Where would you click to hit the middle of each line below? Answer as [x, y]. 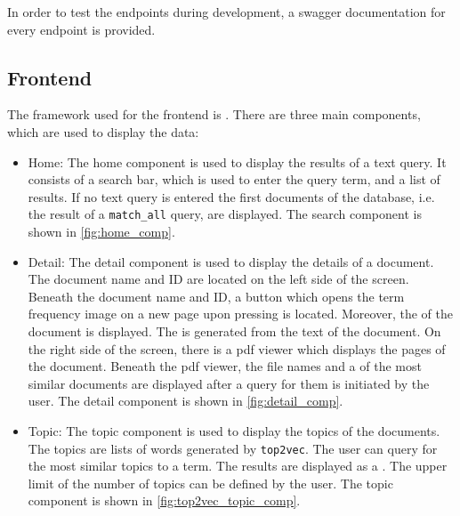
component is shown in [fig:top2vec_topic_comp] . [164, 500]
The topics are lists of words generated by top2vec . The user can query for [233, 448]
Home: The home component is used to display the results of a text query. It [237, 161]
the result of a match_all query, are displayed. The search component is [225, 214]
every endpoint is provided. [81, 29]
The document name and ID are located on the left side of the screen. [218, 279]
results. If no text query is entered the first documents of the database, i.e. [231, 196]
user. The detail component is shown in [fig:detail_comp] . [186, 401]
